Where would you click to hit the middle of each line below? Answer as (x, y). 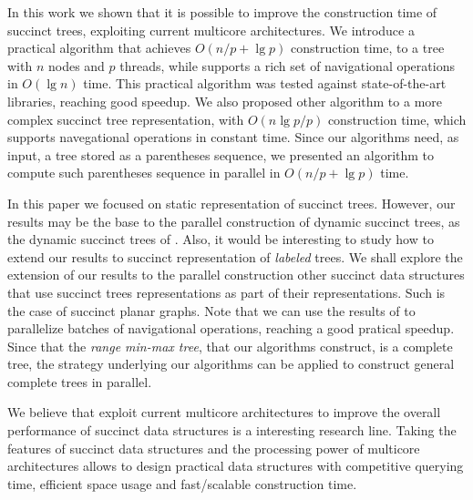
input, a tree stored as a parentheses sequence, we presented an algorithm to (221, 154)
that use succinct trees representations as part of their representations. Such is (226, 292)
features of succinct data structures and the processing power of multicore (214, 448)
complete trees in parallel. (80, 381)
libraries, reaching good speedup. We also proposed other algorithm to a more (225, 101)
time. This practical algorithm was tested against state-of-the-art (265, 83)
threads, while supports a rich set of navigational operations (287, 65)
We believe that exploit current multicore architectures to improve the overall (224, 412)
